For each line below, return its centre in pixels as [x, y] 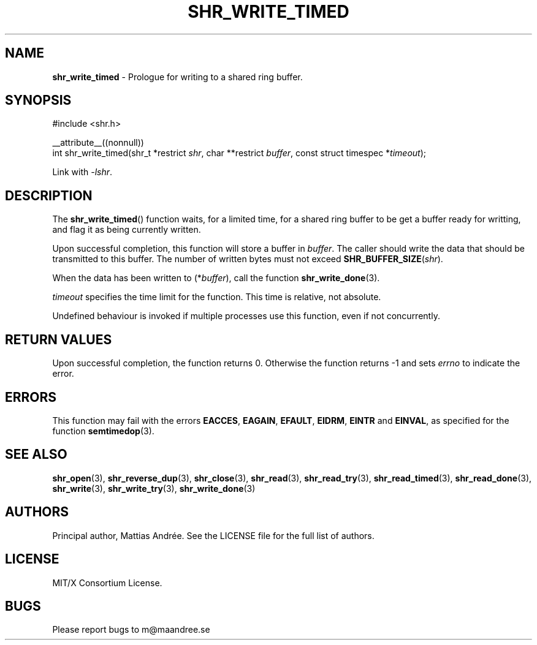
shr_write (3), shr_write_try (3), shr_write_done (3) [154, 488]
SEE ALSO [36, 455]
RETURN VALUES [59, 339]
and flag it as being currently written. [127, 230]
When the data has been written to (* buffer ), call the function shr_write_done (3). [216, 278]
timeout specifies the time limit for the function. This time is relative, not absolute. [217, 297]
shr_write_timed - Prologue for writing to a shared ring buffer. [177, 77]
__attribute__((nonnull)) [98, 143]
